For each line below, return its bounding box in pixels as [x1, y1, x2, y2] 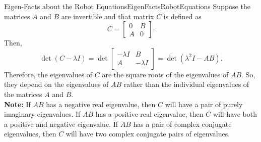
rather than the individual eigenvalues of [123, 79, 249, 89]
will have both [213, 109, 257, 119]
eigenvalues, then [4, 128, 56, 139]
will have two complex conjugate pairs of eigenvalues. [66, 128, 230, 139]
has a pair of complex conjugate [133, 118, 232, 129]
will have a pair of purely [165, 99, 243, 109]
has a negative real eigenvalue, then [46, 99, 156, 109]
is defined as [163, 11, 202, 21]
